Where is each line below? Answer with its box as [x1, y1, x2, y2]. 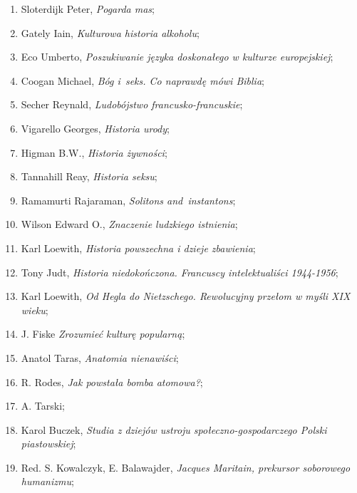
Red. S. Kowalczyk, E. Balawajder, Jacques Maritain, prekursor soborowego [21, 460, 351, 474]
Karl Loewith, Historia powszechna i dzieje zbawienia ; [21, 240, 256, 255]
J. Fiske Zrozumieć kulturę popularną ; [21, 326, 185, 341]
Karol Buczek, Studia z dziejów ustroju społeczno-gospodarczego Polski [21, 422, 327, 437]
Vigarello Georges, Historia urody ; [21, 120, 170, 135]
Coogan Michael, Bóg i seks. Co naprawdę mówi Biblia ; [21, 73, 264, 88]
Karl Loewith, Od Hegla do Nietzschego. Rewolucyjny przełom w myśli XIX [21, 289, 351, 303]
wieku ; [21, 302, 48, 317]
